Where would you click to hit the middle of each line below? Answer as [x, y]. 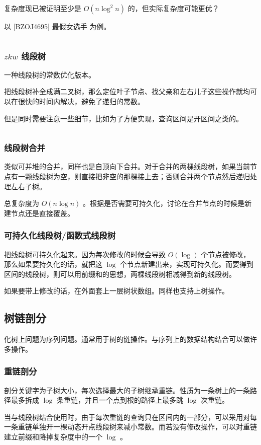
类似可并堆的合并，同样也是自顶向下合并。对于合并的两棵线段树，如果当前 [127, 166]
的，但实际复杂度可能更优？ [173, 8]
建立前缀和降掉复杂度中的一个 [53, 436]
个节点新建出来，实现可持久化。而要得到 [186, 264]
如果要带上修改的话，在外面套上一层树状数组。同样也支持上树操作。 [116, 291]
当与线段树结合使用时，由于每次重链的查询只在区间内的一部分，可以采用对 [127, 417]
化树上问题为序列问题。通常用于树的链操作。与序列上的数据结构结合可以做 [127, 339]
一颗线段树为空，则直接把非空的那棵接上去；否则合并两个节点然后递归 [134, 176]
